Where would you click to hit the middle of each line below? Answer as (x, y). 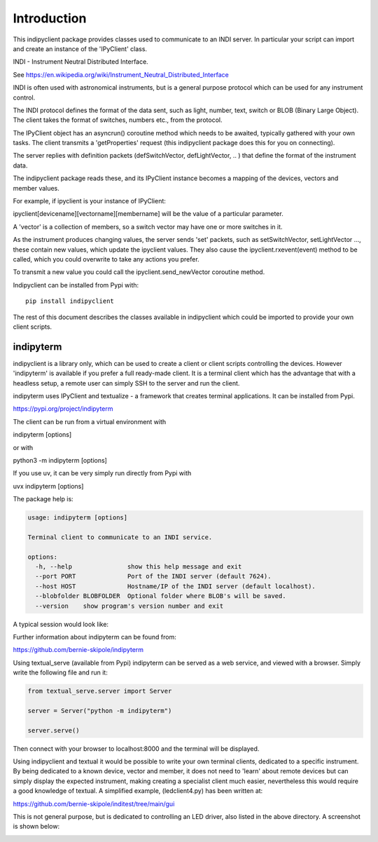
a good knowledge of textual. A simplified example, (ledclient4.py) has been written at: (138, 791)
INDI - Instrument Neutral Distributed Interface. (80, 62)
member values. (36, 188)
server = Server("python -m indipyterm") (100, 711)
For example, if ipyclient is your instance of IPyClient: (89, 201)
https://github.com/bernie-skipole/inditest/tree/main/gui (94, 803)
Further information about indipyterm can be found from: (94, 637)
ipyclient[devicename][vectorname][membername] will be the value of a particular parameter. (148, 214)
